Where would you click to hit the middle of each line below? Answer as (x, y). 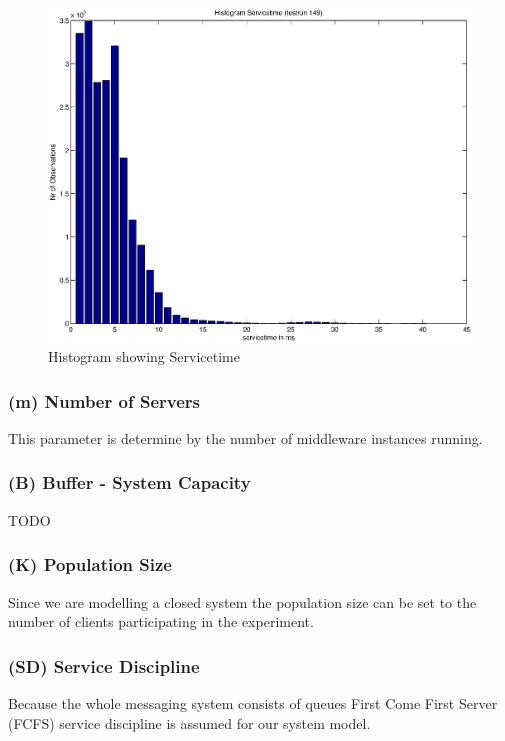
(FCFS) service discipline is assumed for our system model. (189, 722)
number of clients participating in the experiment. (161, 621)
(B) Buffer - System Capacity (129, 482)
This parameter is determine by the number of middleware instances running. (245, 437)
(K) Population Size (90, 564)
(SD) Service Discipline (104, 665)
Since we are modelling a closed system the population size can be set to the (242, 601)
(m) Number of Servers (104, 400)
